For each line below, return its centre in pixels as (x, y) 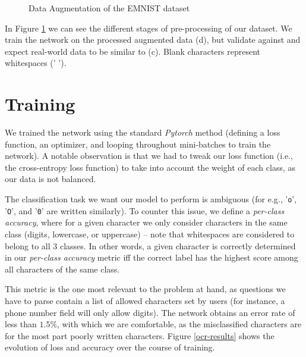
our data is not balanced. (51, 179)
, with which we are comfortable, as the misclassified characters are (179, 324)
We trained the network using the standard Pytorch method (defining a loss (143, 132)
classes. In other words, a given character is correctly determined (178, 245)
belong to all (28, 245)
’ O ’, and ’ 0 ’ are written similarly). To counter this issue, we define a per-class (145, 210)
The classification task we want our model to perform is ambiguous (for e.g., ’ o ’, (151, 199)
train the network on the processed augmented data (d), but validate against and (153, 40)
